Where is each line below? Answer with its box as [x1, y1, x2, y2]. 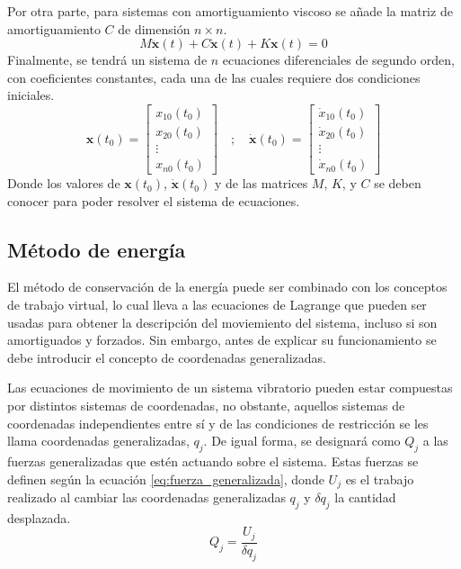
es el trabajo [345, 469, 414, 488]
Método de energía [7, 235, 186, 263]
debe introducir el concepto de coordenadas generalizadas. [7, 348, 326, 366]
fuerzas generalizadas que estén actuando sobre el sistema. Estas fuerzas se [7, 452, 419, 471]
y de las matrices [214, 174, 308, 193]
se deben [374, 174, 421, 193]
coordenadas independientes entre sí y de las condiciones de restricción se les [7, 413, 429, 432]
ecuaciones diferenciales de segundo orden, [222, 50, 455, 69]
